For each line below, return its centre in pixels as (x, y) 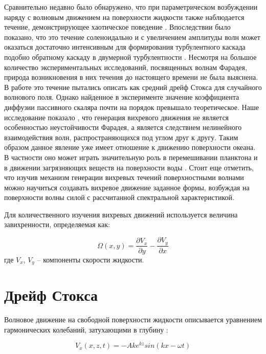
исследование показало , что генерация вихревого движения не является (117, 117)
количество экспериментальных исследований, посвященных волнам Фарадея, (126, 67)
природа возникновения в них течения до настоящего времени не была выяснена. (131, 77)
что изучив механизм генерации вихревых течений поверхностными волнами (124, 177)
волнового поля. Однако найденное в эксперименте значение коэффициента (122, 97)
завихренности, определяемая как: (57, 224)
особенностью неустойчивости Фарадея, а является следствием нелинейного (123, 127)
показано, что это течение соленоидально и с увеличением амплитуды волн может (132, 37)
